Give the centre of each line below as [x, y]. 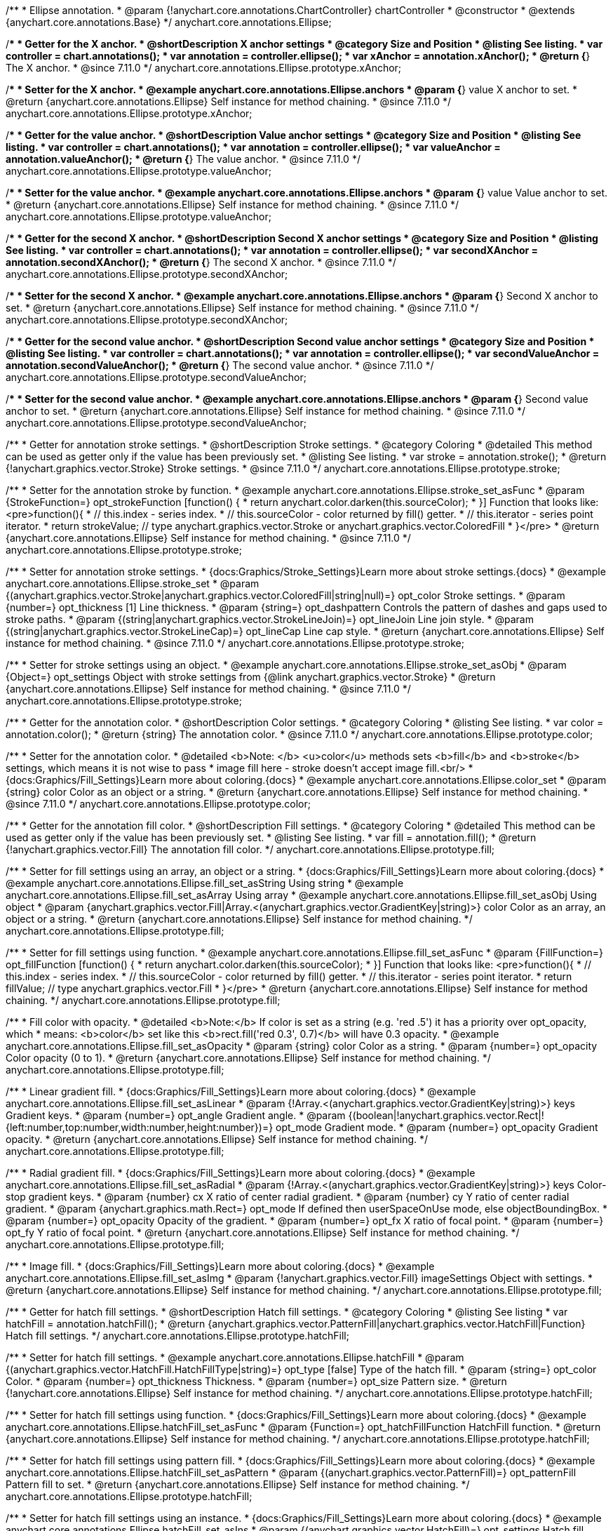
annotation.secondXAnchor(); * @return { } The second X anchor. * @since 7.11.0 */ [201, 262]
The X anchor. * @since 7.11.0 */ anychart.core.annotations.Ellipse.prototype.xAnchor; [204, 68]
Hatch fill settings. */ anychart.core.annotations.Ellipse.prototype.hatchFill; [177, 1336]
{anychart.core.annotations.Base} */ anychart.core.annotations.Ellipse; [169, 22]
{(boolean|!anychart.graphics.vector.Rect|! [446, 1115]
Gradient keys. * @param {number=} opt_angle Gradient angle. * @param [176, 1115]
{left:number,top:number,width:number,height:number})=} [140, 1127]
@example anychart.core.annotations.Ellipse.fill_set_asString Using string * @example [205, 883]
